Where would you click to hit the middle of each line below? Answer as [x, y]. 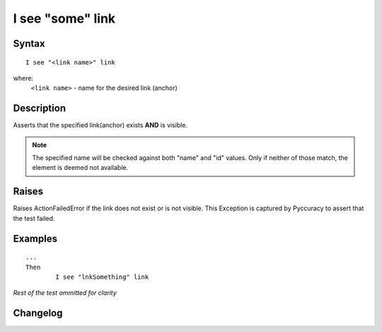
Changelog [38, 313]
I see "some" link [64, 18]
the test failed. [34, 218]
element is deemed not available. [80, 168]
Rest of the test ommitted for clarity [65, 293]
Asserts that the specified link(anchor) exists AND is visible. [100, 125]
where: [23, 78]
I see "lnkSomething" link [102, 277]
